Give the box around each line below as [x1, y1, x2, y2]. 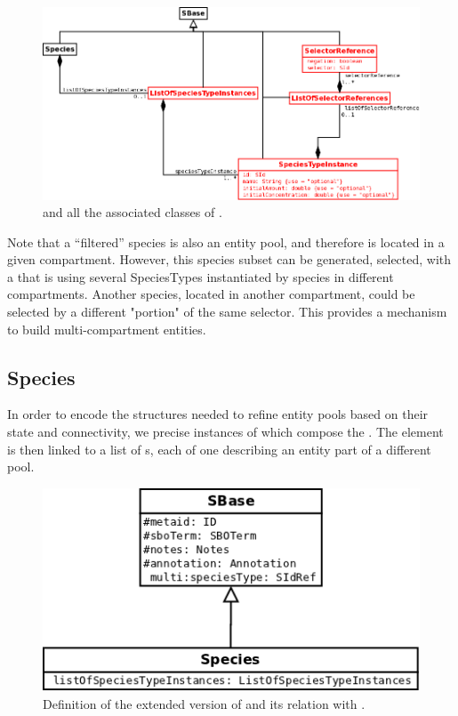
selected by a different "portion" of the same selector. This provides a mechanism [7, 302, 447, 321]
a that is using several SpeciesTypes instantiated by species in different [7, 267, 394, 286]
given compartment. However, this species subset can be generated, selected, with [7, 250, 452, 269]
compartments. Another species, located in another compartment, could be [7, 285, 415, 303]
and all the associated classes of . [43, 203, 222, 221]
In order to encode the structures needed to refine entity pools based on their [7, 405, 429, 423]
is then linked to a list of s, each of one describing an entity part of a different [7, 439, 431, 458]
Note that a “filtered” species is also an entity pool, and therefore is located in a [7, 232, 445, 251]
